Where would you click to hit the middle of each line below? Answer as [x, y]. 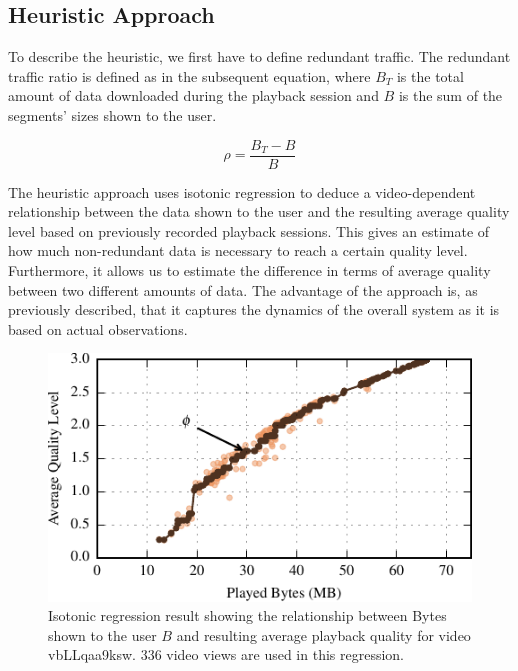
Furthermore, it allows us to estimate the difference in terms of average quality [249, 270]
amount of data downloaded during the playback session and [193, 95]
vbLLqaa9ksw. [92, 654]
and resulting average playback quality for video [323, 634]
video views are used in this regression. [285, 654]
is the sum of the [450, 95]
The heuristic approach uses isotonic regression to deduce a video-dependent [242, 191]
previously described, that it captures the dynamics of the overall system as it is [254, 309]
